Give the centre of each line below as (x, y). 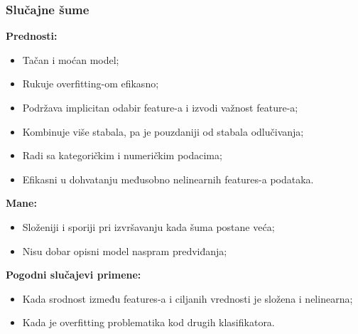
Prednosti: (32, 36)
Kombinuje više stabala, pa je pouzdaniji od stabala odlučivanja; (163, 131)
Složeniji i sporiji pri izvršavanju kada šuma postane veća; (148, 226)
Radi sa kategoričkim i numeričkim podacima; (122, 155)
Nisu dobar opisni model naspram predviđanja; (125, 250)
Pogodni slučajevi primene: (74, 275)
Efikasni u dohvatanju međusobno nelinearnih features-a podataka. (168, 179)
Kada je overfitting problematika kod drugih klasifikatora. (148, 322)
